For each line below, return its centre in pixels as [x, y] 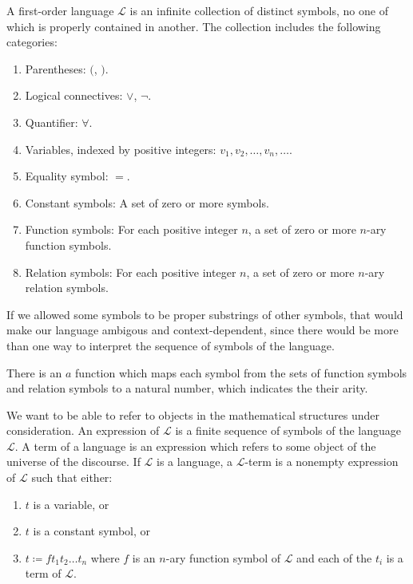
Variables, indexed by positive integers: [121, 149]
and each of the [334, 557]
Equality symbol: [67, 176]
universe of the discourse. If [73, 462]
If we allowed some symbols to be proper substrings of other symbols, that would [205, 314]
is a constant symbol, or [92, 531]
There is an [34, 372]
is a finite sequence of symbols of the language [288, 430]
